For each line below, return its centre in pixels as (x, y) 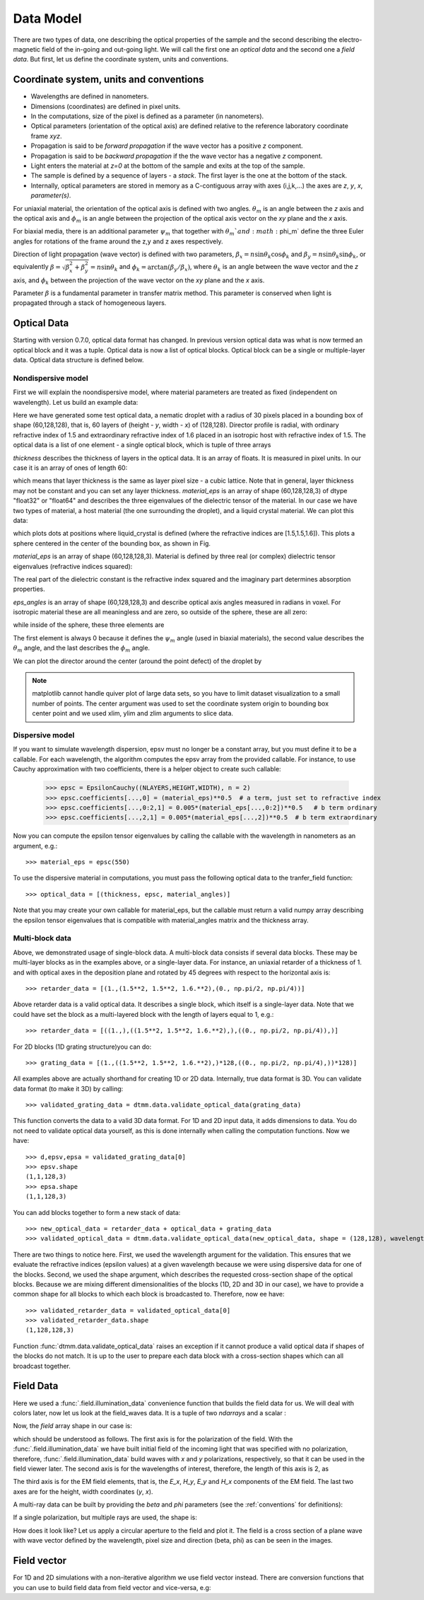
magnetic (27, 49)
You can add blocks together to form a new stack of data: (97, 1212)
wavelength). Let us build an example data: (76, 402)
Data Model (47, 18)
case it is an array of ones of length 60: (70, 468)
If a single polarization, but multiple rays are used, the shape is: (105, 1517)
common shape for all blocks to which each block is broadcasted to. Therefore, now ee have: (149, 1294)
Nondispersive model (51, 378)
